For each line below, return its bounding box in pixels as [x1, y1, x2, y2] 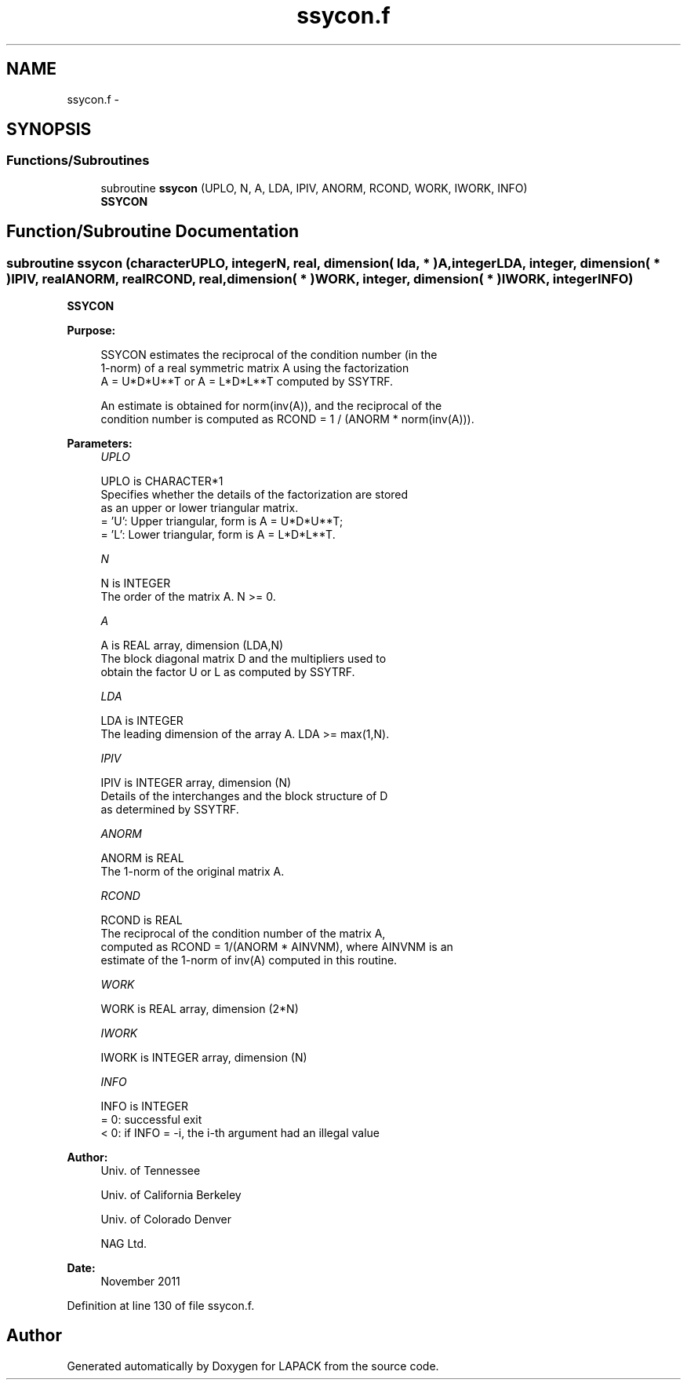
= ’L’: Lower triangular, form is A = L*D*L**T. [100, 528, 336, 542]
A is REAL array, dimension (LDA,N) [100, 638, 284, 653]
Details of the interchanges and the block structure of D [100, 789, 388, 803]
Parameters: [67, 437, 133, 451]
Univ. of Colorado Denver [100, 1212, 232, 1227]
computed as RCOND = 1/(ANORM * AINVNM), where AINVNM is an [100, 940, 453, 954]
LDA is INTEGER [100, 714, 184, 728]
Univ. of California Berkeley [100, 1188, 242, 1202]
